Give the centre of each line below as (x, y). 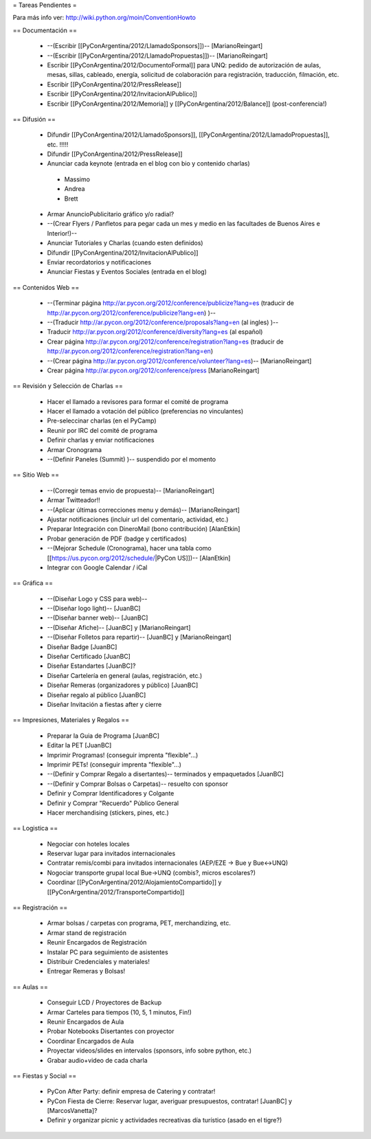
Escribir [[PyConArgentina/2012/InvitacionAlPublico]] (122, 94)
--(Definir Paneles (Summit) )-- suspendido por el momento (132, 460)
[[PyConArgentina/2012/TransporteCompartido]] (116, 892)
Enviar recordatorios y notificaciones (99, 262)
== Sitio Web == (36, 475)
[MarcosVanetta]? (72, 1111)
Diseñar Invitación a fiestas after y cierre (104, 704)
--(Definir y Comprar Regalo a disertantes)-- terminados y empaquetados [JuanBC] (166, 774)
